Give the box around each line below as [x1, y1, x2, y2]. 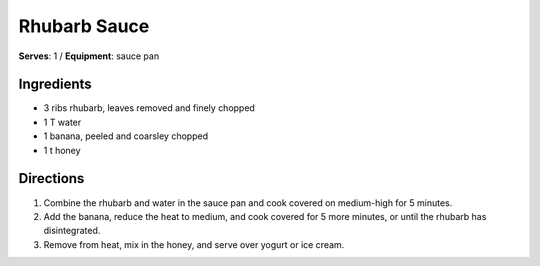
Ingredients [18, 76, 92, 93]
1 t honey [43, 144, 81, 156]
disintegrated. [43, 225, 101, 237]
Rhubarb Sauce [18, 15, 150, 37]
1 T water [43, 116, 82, 128]
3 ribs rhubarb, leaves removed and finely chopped [43, 102, 255, 114]
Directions [18, 170, 85, 187]
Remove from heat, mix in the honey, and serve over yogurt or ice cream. [43, 238, 345, 250]
